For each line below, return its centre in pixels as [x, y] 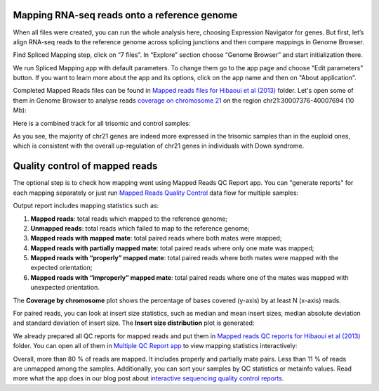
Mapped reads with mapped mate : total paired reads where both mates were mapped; [156, 238]
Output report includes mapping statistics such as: [86, 206]
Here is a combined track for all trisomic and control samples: [102, 123]
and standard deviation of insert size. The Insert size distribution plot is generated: [134, 323]
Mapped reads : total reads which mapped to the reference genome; [129, 219]
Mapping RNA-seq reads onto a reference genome [125, 15]
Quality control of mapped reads [85, 166]
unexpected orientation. [65, 288]
